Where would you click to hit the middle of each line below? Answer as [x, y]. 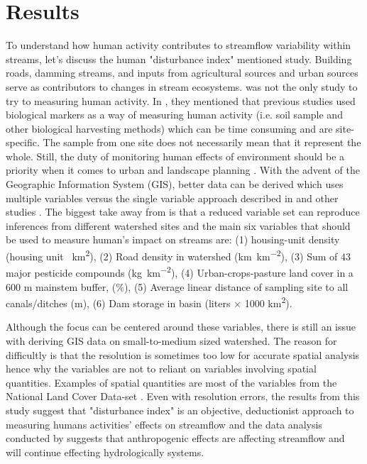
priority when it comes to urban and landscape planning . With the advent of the [183, 170]
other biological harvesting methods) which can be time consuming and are [169, 128]
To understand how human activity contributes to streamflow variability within [179, 45]
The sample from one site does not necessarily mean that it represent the [202, 142]
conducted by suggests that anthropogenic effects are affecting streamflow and [175, 438]
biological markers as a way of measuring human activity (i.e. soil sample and [174, 115]
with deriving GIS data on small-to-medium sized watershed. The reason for [171, 340]
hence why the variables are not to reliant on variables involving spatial [161, 369]
